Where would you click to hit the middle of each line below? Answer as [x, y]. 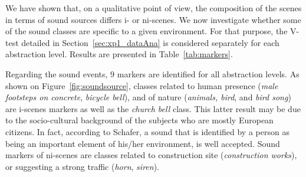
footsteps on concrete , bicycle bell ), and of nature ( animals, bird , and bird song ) [148, 97]
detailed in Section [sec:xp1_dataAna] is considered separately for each [150, 42]
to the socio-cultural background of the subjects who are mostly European [139, 120]
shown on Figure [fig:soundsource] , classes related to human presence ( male [142, 85]
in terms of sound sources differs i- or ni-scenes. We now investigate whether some [153, 19]
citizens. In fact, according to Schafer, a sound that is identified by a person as [147, 131]
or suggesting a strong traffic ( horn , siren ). [82, 166]
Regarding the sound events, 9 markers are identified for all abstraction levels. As [152, 73]
